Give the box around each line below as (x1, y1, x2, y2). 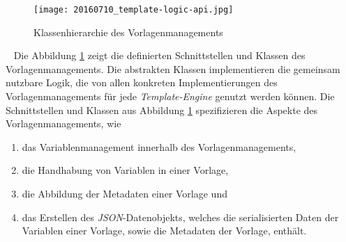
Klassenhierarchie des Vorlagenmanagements (33, 24, 223, 39)
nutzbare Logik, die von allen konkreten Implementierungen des (6, 75, 278, 90)
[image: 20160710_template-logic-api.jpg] (33, 5, 234, 15)
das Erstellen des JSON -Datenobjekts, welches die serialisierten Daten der (22, 209, 339, 224)
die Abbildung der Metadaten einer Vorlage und (22, 186, 227, 200)
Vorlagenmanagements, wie (6, 116, 121, 131)
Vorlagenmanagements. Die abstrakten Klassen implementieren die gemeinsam (6, 61, 340, 76)
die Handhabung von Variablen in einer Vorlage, (22, 163, 229, 177)
